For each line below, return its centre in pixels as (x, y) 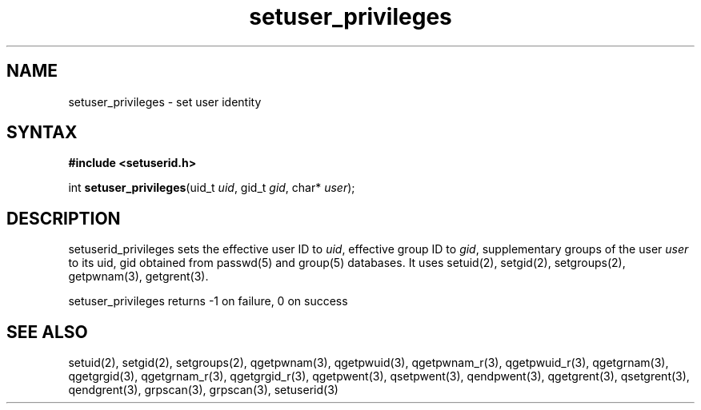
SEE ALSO (47, 332)
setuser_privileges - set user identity (165, 102)
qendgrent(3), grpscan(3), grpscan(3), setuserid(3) (203, 390)
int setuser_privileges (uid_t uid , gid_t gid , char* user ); (212, 188)
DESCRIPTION (64, 218)
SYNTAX (42, 133)
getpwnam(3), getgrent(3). (138, 277)
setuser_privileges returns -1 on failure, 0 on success (208, 301)
